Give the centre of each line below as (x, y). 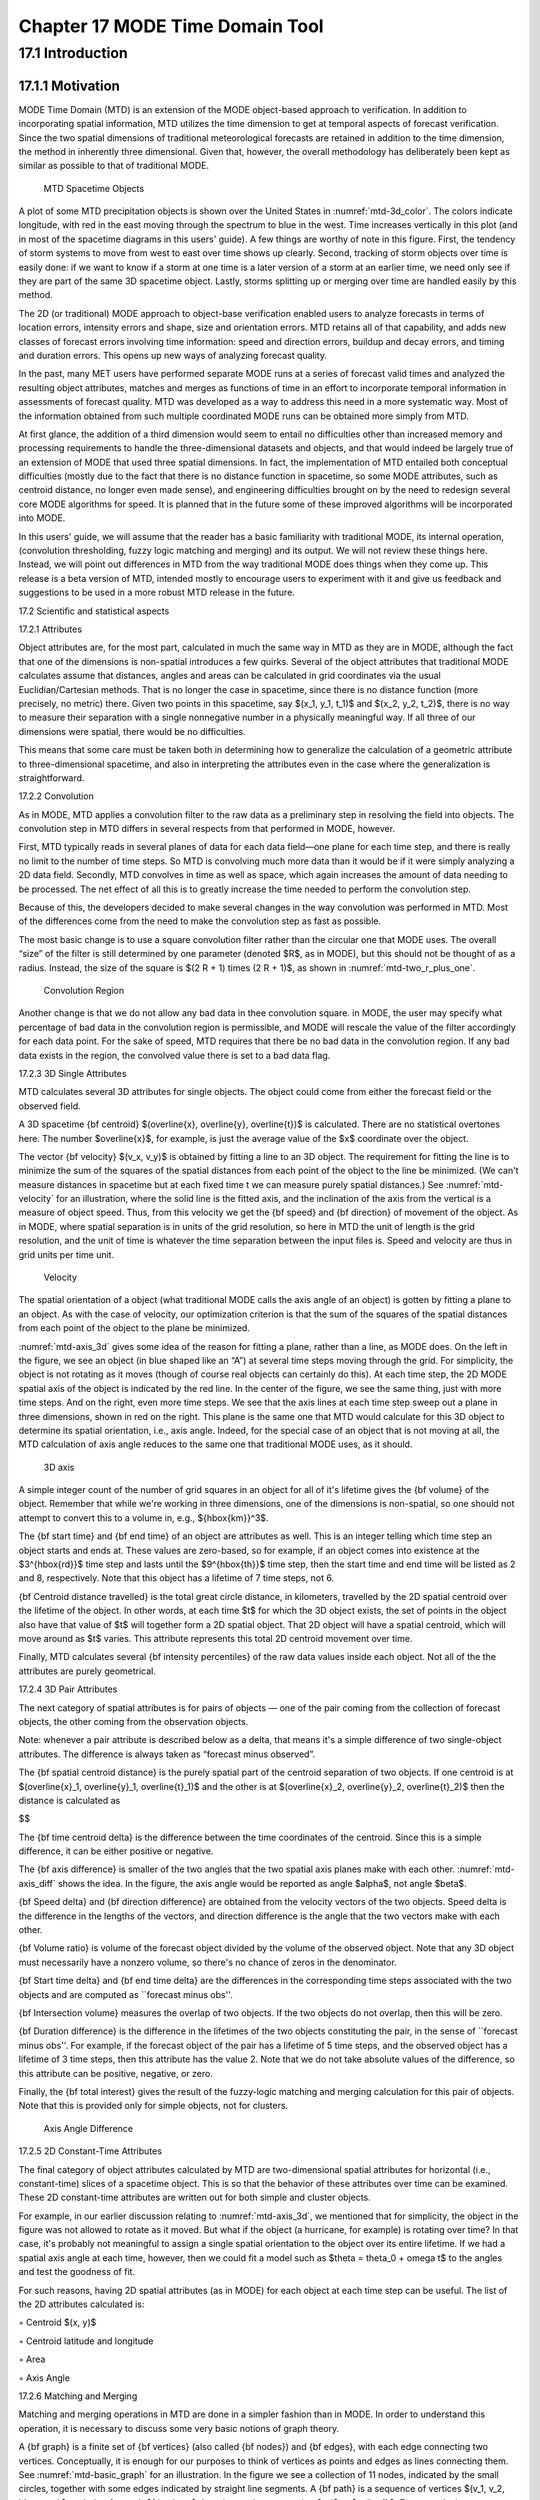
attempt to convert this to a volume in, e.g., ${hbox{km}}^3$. (143, 1517)
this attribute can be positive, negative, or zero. (116, 2073)
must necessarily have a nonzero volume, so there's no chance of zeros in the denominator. (207, 1962)
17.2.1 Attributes (50, 629)
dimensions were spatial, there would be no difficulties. (132, 731)
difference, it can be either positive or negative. (116, 1851)
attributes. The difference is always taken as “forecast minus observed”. (166, 1754)
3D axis (59, 1467)
